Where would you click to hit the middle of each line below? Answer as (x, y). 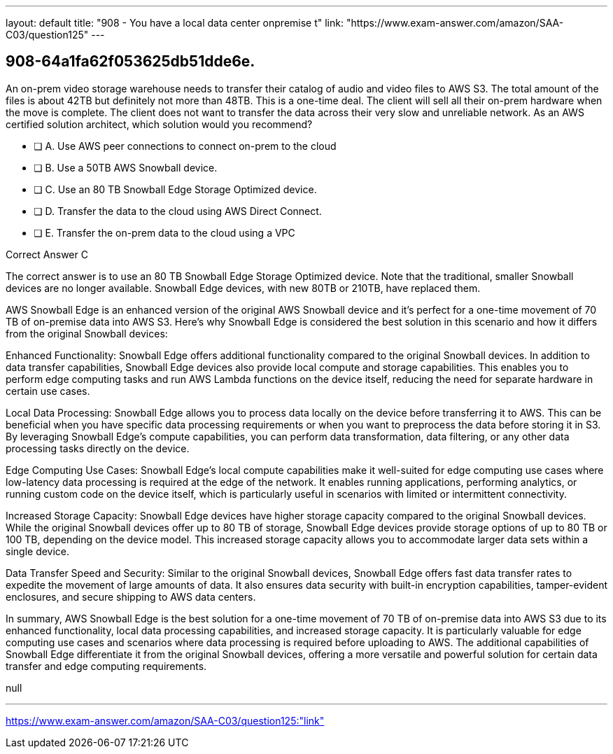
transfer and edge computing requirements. (106, 666)
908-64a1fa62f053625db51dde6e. (131, 62)
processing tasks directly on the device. (98, 448)
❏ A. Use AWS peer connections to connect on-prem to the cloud (185, 146)
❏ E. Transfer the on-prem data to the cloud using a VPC (164, 232)
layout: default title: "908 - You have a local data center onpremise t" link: (175, 23)
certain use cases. (48, 391)
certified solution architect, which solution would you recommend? (159, 124)
